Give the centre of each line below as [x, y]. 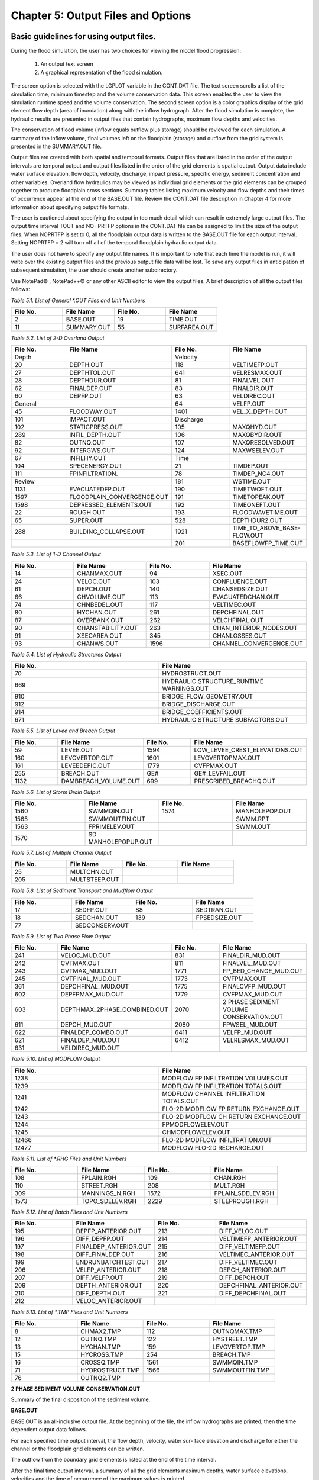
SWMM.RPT [253, 819]
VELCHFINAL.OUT [238, 620]
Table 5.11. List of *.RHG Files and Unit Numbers [69, 1159]
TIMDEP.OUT [250, 466]
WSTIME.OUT [252, 481]
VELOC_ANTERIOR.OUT [109, 1301]
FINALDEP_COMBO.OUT [95, 1032]
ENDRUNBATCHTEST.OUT [113, 1262]
